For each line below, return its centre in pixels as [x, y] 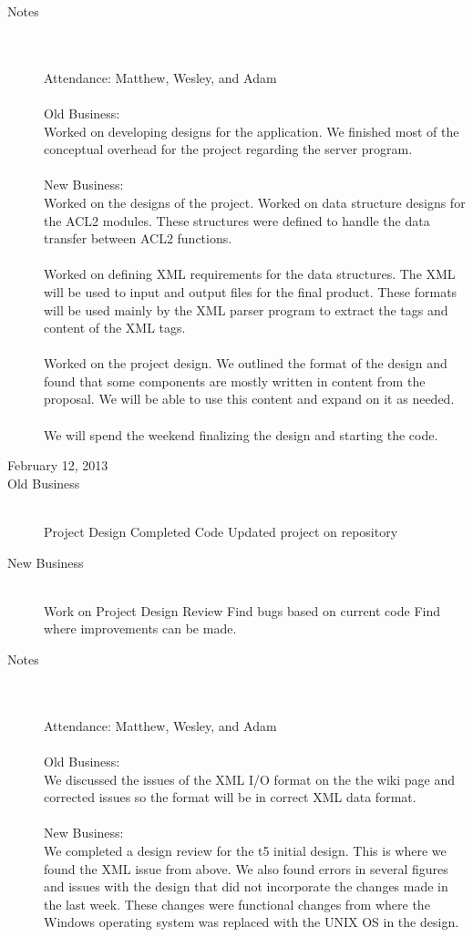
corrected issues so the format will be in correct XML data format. [230, 797]
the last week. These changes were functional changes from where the [237, 904]
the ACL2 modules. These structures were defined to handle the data [237, 220]
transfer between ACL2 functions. [138, 238]
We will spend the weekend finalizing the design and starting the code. [241, 434]
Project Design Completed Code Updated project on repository [221, 532]
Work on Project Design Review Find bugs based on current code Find [242, 610]
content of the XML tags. [115, 328]
